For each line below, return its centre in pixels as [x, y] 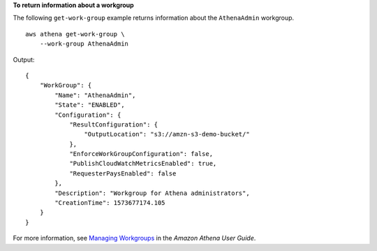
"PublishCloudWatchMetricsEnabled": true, [143, 164]
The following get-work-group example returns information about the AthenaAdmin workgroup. [154, 18]
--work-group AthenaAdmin [84, 44]
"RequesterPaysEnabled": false [123, 173]
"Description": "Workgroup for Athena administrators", [153, 193]
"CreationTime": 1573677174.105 [110, 203]
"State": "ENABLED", [90, 105]
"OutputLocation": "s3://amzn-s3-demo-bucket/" [167, 134]
